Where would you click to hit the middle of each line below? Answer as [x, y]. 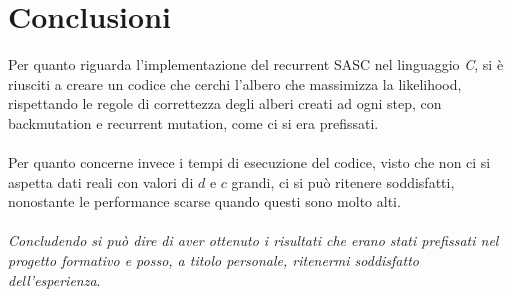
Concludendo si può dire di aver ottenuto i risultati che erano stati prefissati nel [253, 240]
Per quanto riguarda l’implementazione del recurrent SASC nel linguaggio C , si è [256, 64]
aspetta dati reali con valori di [101, 181]
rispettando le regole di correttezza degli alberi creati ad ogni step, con [225, 103]
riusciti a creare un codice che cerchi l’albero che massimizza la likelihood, [235, 83]
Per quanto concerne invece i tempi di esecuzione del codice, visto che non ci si [249, 162]
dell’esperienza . [54, 279]
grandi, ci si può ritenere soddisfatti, [343, 181]
